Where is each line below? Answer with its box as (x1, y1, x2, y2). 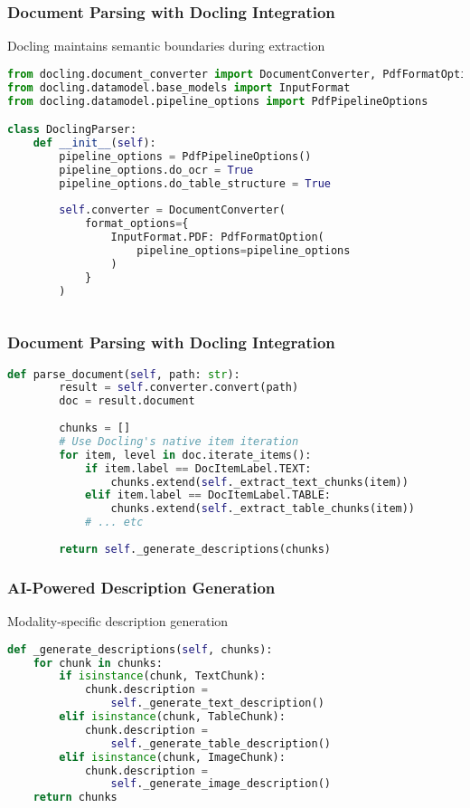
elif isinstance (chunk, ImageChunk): (59, 750, 286, 764)
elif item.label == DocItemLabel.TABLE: (84, 489, 331, 502)
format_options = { (84, 217, 189, 231)
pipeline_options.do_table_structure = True (59, 176, 331, 190)
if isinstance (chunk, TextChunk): (59, 670, 267, 683)
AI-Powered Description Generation (7, 575, 276, 598)
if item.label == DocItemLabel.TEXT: (84, 461, 312, 475)
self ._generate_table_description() (110, 737, 331, 750)
